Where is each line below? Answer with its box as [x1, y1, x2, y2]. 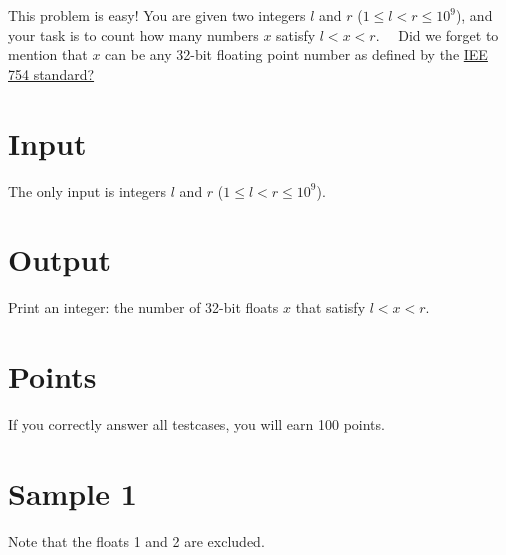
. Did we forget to [375, 24, 499, 45]
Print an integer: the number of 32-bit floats [8, 297, 279, 318]
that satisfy [295, 297, 366, 318]
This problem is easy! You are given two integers [8, 5, 306, 25]
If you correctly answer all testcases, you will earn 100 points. [8, 413, 385, 434]
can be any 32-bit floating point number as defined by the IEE [105, 44, 488, 65]
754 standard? [8, 63, 95, 84]
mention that [8, 44, 88, 65]
